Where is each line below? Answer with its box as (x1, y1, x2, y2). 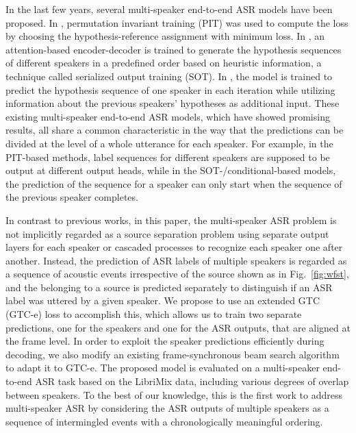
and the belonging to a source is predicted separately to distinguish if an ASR (5, 280, 333, 294)
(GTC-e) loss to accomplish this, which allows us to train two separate (5, 307, 302, 321)
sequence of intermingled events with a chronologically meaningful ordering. (5, 414, 323, 428)
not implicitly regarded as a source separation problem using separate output (5, 226, 329, 240)
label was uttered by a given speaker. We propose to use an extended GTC (5, 293, 320, 308)
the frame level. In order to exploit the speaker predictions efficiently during (5, 334, 325, 348)
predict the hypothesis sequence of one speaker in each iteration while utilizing (5, 82, 335, 97)
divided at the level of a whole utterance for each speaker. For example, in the (5, 136, 333, 150)
